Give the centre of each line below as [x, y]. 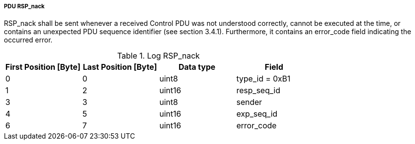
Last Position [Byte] [120, 67]
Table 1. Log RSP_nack [158, 56]
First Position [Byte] [43, 67]
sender [249, 102]
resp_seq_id [258, 91]
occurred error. [28, 40]
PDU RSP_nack [24, 6]
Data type [197, 67]
